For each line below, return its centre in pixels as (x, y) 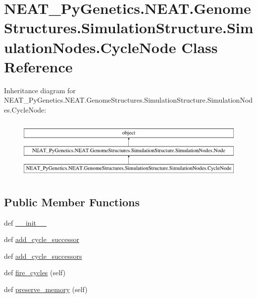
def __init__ (25, 222)
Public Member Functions (72, 202)
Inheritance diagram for (40, 90)
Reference (38, 66)
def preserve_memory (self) (46, 289)
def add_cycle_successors (43, 256)
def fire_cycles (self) (35, 272)
